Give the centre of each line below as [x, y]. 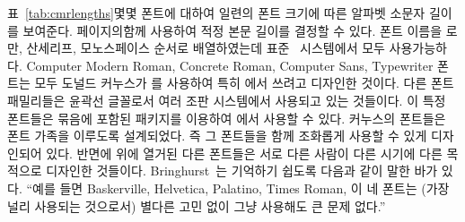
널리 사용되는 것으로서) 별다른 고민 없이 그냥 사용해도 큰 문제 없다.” [197, 205]
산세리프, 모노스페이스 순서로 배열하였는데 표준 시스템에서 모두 [206, 48]
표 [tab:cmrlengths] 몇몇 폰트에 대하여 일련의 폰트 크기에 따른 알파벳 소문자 [216, 13]
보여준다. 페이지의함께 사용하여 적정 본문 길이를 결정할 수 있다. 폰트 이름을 [232, 30]
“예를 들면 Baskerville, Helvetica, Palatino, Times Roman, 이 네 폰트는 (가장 [238, 188]
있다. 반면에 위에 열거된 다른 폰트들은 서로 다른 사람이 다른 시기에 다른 [244, 153]
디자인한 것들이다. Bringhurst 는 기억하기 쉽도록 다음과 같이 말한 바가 [242, 171]
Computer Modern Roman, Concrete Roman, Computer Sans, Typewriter [230, 65]
